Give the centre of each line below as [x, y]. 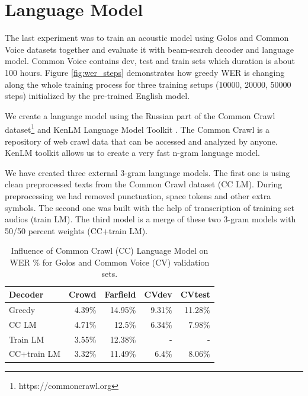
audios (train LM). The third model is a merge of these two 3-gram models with [150, 219]
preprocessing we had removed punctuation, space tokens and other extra [138, 195]
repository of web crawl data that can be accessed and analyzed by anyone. [141, 141]
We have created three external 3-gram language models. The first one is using [147, 172]
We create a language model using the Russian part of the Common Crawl [140, 115]
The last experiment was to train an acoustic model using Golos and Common [147, 38]
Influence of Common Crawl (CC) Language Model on [110, 250]
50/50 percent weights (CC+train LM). [76, 230]
